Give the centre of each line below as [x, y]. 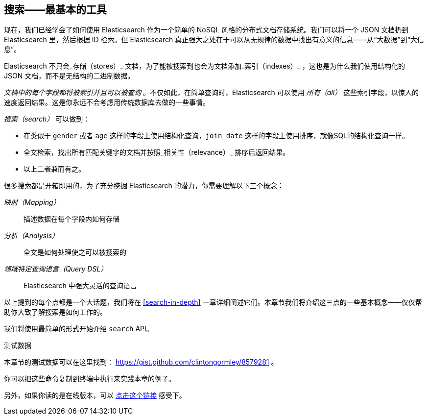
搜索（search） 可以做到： [47, 119]
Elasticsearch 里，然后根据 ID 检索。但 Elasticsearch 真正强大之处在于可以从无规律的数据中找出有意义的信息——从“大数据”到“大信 [214, 40]
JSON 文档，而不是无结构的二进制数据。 [69, 76]
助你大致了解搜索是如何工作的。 [55, 312]
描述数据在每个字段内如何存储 [71, 219]
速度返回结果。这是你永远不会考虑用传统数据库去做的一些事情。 [107, 102]
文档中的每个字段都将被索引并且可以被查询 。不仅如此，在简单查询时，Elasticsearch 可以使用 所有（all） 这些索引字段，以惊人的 [212, 93]
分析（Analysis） [32, 236]
